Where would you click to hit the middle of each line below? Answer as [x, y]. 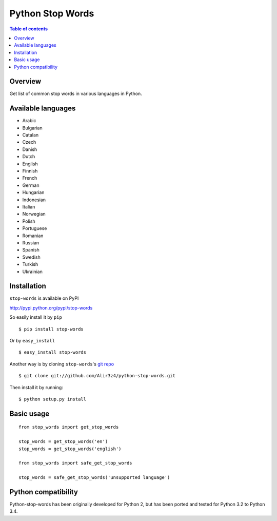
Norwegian [34, 214]
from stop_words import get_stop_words [69, 427]
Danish [30, 149]
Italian [29, 207]
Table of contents [29, 29]
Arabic [29, 121]
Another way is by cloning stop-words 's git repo [62, 364]
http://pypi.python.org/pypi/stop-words [51, 307]
